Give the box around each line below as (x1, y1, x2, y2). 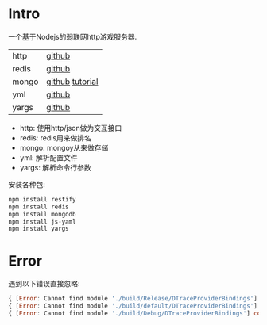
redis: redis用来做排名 (19, 132, 91, 143)
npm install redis (8, 203, 69, 211)
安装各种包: (8, 179, 46, 189)
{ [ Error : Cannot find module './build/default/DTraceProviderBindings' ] (8, 302, 258, 310)
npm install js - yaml (8, 217, 77, 226)
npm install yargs (8, 225, 69, 233)
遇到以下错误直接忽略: (8, 279, 81, 289)
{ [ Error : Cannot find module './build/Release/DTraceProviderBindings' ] (8, 295, 258, 303)
